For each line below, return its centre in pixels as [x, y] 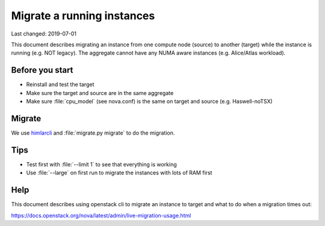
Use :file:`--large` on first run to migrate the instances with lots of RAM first [119, 173]
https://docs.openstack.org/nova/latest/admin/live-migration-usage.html [101, 215]
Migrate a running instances [83, 16]
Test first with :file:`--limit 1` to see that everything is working [101, 164]
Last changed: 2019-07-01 [44, 34]
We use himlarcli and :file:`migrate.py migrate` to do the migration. [93, 133]
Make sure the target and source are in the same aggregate [100, 93]
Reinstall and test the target [60, 85]
